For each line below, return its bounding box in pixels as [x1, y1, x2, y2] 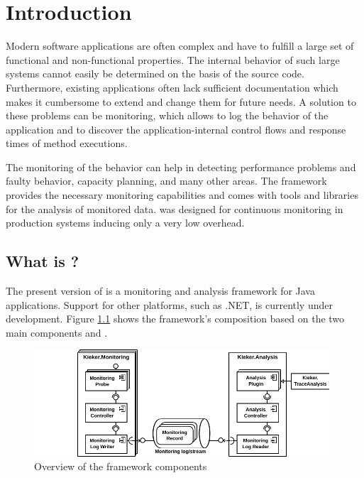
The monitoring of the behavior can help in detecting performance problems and [6, 159, 356, 174]
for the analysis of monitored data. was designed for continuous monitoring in [6, 201, 343, 216]
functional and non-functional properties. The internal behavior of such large [6, 52, 340, 67]
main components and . [6, 325, 108, 340]
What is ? [6, 250, 79, 272]
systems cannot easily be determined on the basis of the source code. [6, 66, 304, 81]
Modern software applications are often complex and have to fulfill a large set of [6, 38, 354, 53]
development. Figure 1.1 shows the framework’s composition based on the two [6, 311, 345, 326]
